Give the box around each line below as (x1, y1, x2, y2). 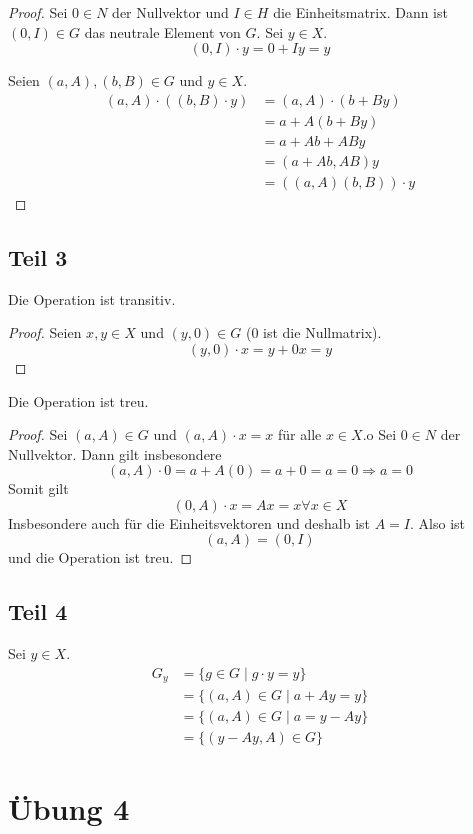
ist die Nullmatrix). (263, 322, 382, 343)
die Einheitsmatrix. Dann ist (273, 2, 448, 22)
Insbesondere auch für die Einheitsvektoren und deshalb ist (8, 512, 371, 533)
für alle (278, 424, 322, 445)
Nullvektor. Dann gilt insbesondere (8, 443, 222, 464)
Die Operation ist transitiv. (8, 288, 176, 309)
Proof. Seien (8, 322, 82, 343)
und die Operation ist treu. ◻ (8, 547, 193, 568)
